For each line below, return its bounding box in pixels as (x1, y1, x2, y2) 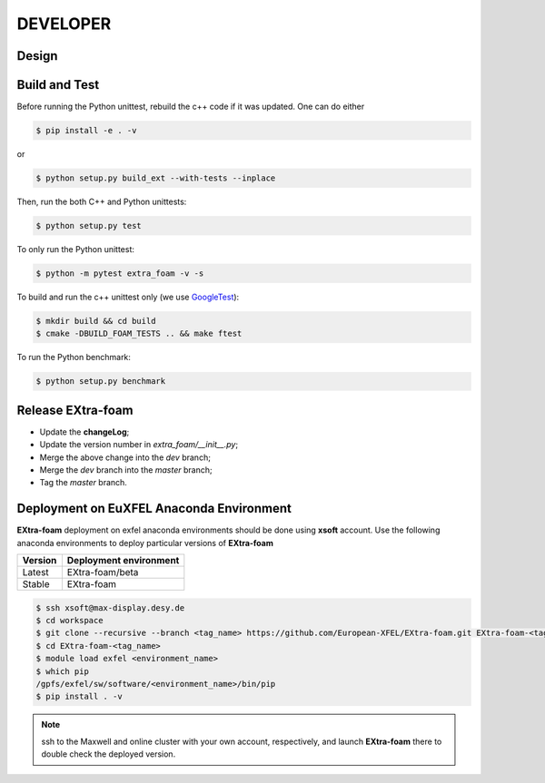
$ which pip (35, 666, 90, 676)
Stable (22, 578, 50, 591)
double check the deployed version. (41, 749, 176, 759)
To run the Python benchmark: (16, 352, 132, 363)
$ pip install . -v (35, 691, 123, 702)
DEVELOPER (16, 14, 112, 34)
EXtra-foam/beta (66, 566, 139, 579)
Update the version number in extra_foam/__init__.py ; (39, 439, 239, 450)
